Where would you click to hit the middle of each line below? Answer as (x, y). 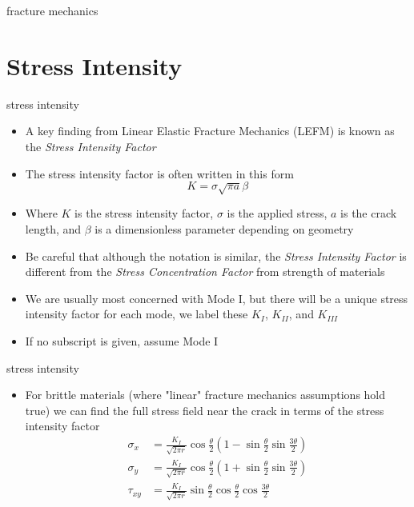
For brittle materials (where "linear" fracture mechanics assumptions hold (205, 395)
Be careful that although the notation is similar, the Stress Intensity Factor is (216, 255)
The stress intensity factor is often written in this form (159, 173)
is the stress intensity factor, (144, 213)
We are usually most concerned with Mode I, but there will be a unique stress (217, 298)
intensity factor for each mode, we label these (137, 314)
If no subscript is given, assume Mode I (122, 341)
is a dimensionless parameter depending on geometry (224, 229)
